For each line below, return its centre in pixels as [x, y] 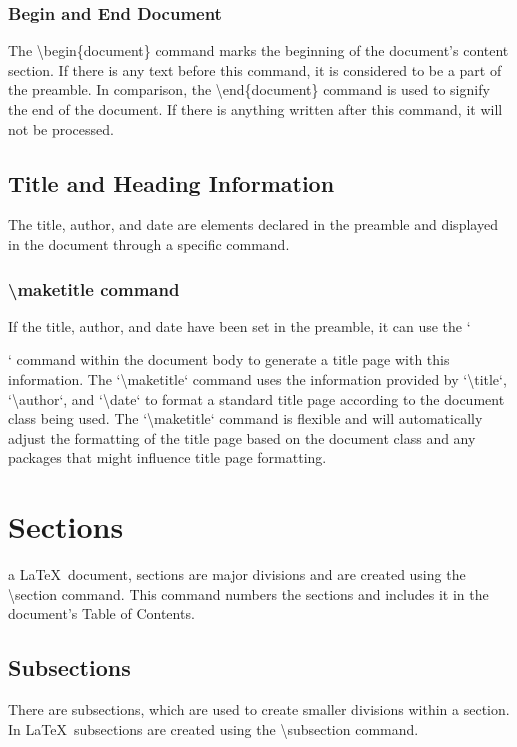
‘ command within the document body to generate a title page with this [229, 359]
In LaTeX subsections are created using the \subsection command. [213, 728]
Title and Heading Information [171, 182]
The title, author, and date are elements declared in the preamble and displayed [253, 224]
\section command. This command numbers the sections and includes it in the [248, 593]
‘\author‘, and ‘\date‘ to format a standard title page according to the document [256, 398]
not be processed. [61, 128]
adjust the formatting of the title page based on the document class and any [242, 437]
